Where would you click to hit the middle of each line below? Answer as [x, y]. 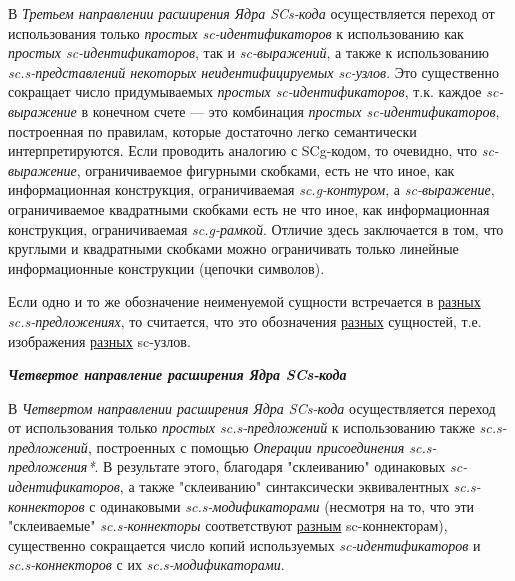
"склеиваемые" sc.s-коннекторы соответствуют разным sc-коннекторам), [228, 525]
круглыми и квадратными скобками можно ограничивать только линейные [233, 248]
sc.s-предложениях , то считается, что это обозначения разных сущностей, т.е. [245, 320]
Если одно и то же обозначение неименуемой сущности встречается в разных [244, 301]
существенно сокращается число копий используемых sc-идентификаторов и [244, 544]
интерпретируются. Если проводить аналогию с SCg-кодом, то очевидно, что [243, 150]
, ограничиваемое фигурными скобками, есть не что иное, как [265, 169]
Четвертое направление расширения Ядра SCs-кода [177, 374]
